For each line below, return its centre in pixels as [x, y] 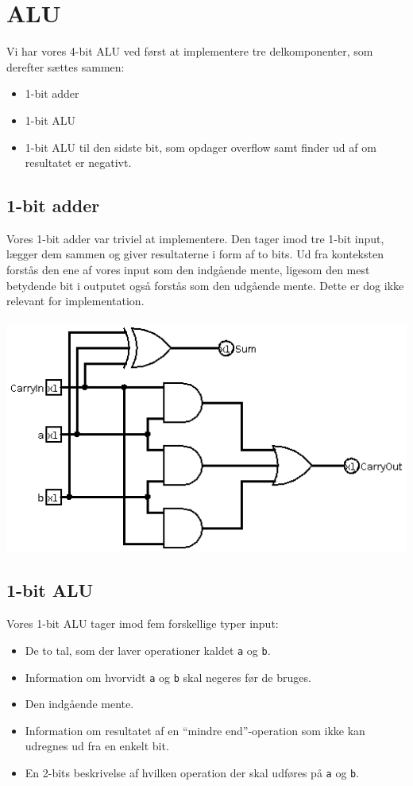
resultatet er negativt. [78, 163]
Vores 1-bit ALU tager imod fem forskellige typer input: [143, 623]
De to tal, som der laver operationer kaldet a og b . [148, 650]
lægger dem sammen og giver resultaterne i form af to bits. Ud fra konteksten [195, 254]
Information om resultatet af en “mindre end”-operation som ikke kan [195, 730]
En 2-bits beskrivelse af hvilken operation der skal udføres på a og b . [192, 772]
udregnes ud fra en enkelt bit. [97, 746]
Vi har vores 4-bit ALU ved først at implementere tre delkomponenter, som [190, 51]
